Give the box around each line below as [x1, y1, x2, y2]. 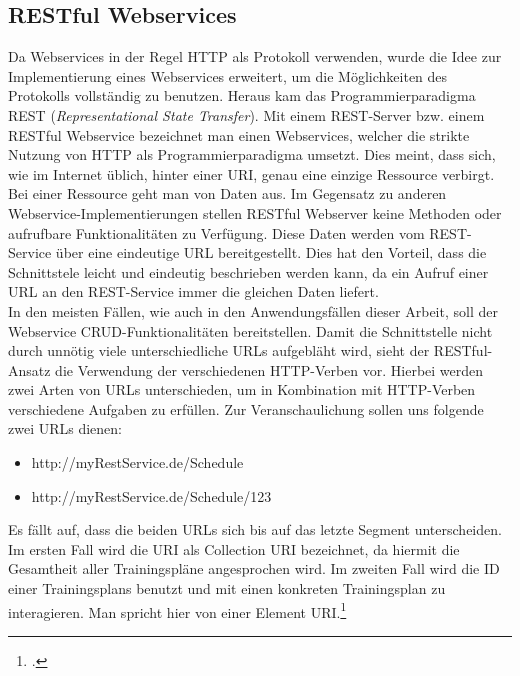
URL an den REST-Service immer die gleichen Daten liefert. [8, 281, 379, 302]
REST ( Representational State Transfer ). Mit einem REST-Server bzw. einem [8, 104, 485, 125]
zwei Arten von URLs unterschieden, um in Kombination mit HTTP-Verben [8, 379, 476, 400]
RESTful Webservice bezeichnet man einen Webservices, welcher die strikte [8, 124, 470, 145]
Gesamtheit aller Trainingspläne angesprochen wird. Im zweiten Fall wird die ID [8, 558, 500, 579]
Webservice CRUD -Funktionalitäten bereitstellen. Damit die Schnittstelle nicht [8, 320, 493, 341]
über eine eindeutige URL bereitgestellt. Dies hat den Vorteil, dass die [55, 242, 487, 263]
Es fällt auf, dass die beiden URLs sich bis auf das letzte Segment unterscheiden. [8, 519, 502, 540]
